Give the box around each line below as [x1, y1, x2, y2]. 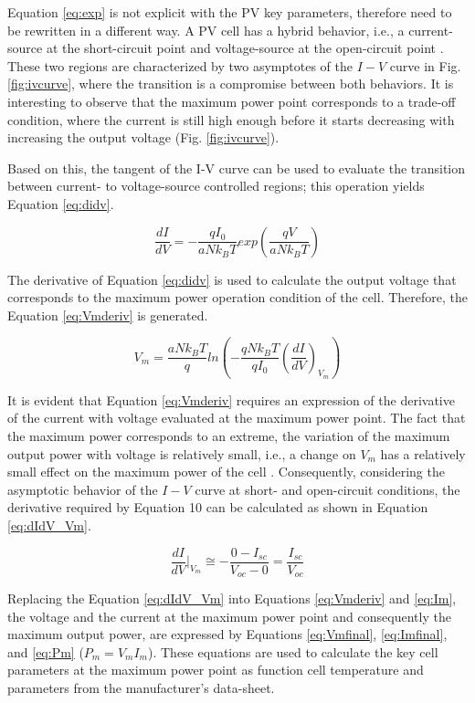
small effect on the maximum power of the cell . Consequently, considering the [7, 462, 445, 481]
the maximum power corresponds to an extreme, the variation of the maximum [7, 425, 450, 445]
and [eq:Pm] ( [7, 642, 84, 661]
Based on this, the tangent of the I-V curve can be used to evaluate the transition [7, 158, 466, 177]
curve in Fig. [389, 56, 461, 75]
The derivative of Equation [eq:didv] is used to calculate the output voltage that [7, 269, 457, 289]
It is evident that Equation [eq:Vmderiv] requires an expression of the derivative [7, 390, 455, 409]
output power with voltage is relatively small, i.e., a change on [7, 444, 356, 463]
